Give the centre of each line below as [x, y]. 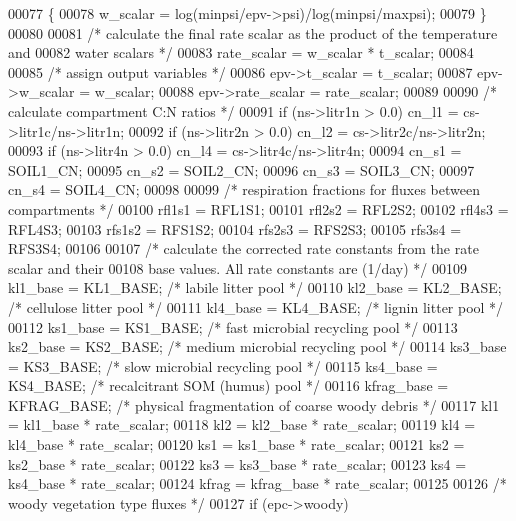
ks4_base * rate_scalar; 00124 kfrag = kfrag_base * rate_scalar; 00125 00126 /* [257, 483]
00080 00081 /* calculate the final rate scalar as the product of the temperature [253, 32]
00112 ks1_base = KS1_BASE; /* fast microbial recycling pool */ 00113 [233, 326]
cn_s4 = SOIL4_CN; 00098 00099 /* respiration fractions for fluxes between [244, 189]
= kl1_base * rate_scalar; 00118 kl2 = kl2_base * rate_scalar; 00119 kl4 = [242, 424]
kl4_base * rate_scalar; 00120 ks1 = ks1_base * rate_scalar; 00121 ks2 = [236, 444]
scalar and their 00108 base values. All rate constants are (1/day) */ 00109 [238, 267]
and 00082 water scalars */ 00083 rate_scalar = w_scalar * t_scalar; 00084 [241, 52]
